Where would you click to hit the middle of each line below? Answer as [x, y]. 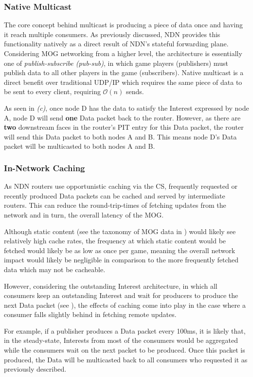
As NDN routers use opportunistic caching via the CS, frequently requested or [121, 186]
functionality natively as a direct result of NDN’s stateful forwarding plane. [116, 44]
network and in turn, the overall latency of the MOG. [84, 214]
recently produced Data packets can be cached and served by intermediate [115, 195]
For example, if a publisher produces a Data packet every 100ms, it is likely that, [125, 330]
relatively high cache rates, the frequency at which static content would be [115, 241]
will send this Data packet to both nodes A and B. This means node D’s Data [120, 136]
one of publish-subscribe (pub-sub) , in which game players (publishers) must [116, 63]
